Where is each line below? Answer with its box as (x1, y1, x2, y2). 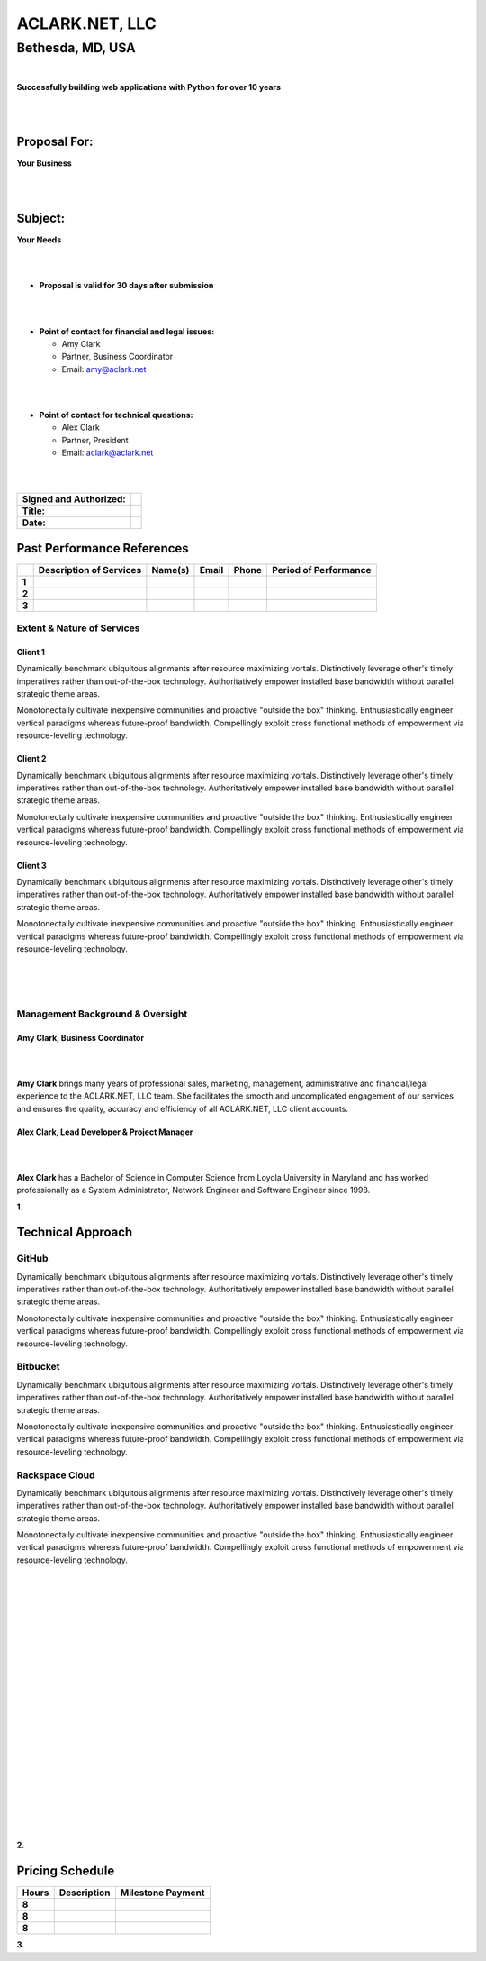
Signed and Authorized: (22, 493, 126, 506)
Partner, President (61, 434, 130, 445)
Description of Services (38, 563, 142, 576)
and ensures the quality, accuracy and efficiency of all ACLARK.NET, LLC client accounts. (16, 1103, 348, 1114)
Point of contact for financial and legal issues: (39, 325, 215, 337)
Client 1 (16, 646, 45, 657)
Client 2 (16, 753, 47, 764)
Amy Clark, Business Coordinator (16, 1032, 144, 1043)
